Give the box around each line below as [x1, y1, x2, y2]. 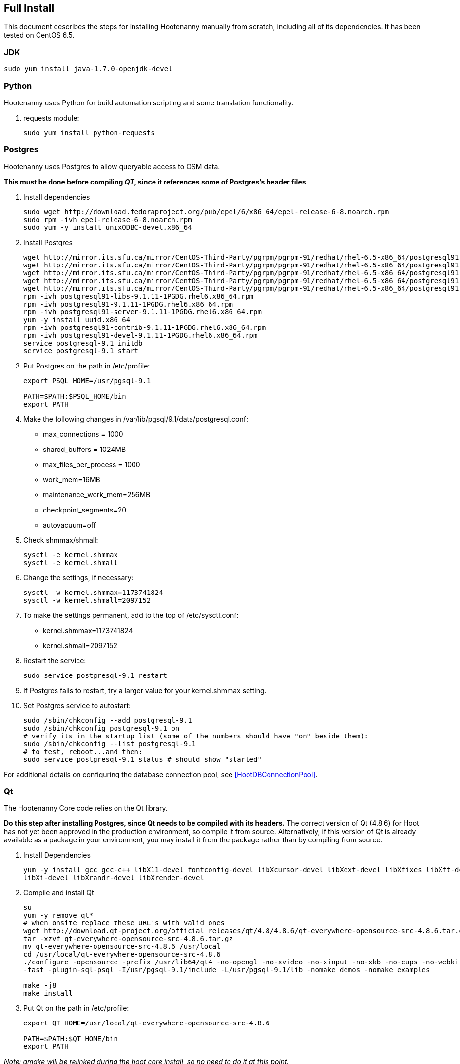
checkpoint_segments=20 [43, 505, 127, 514]
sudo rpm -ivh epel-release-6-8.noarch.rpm [23, 215, 192, 224]
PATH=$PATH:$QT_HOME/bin [23, 1035, 118, 1043]
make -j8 [23, 982, 57, 990]
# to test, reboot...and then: [23, 747, 143, 756]
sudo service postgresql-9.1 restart [23, 671, 168, 679]
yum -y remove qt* [23, 911, 94, 920]
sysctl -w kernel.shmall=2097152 [23, 596, 151, 604]
